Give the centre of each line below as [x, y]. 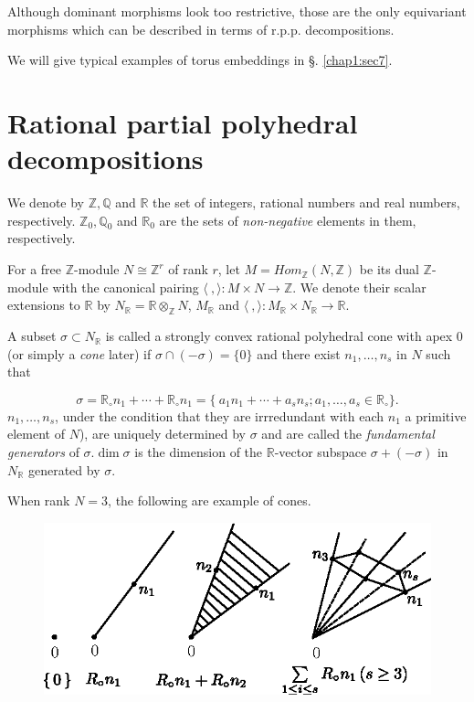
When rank [39, 500]
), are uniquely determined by [163, 434]
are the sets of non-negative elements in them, [288, 220]
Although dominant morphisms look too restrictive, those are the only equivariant [237, 11]
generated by [64, 469]
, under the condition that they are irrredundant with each [220, 415]
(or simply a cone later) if [79, 353]
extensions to [44, 305]
